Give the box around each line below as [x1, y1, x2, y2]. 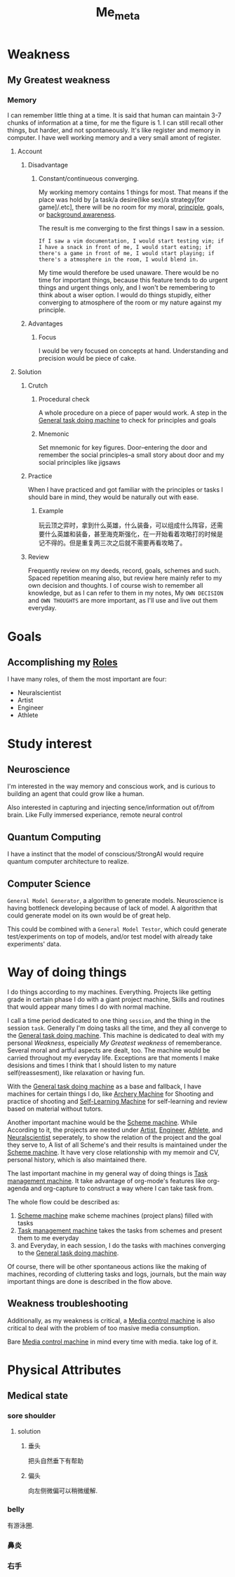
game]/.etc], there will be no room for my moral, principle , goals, [38, 203, 224, 212]
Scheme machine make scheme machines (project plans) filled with [17, 1211, 213, 1220]
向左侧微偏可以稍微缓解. [27, 1486, 98, 1495]
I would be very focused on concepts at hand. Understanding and [38, 347, 229, 355]
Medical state [7, 1390, 69, 1402]
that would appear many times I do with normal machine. [7, 1003, 172, 1011]
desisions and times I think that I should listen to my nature [7, 1061, 177, 1069]
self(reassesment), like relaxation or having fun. [7, 1069, 145, 1077]
